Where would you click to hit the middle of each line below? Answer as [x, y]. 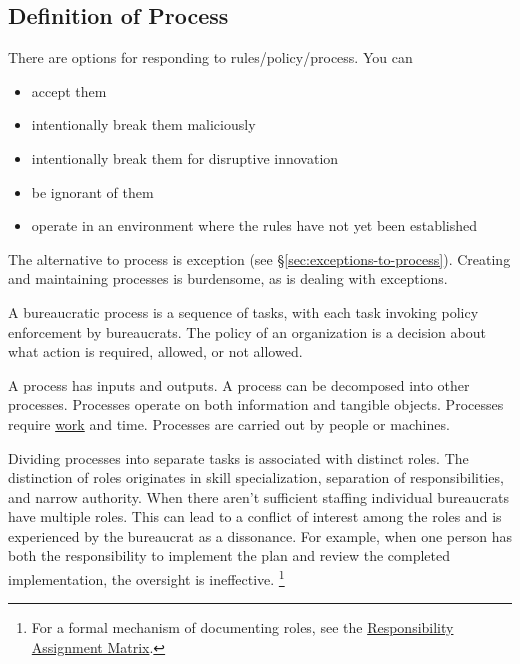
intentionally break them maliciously [143, 124]
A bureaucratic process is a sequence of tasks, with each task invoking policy [243, 311]
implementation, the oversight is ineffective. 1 [146, 577]
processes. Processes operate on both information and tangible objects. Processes [256, 404]
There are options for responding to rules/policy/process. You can [210, 57]
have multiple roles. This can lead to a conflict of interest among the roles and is [255, 516]
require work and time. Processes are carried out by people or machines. [229, 423]
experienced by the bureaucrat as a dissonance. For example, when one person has [260, 535]
